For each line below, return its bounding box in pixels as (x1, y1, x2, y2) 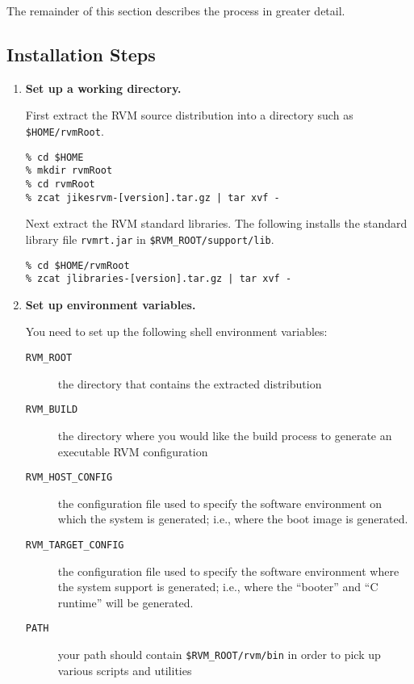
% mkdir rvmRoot (25, 165, 113, 177)
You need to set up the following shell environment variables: (25, 323, 328, 340)
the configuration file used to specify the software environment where (57, 562, 399, 579)
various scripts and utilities (57, 661, 192, 678)
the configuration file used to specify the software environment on (57, 494, 383, 511)
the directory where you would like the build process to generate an (57, 426, 392, 443)
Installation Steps (6, 41, 156, 66)
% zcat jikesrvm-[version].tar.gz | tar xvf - (25, 191, 280, 204)
